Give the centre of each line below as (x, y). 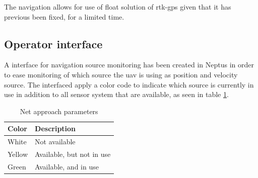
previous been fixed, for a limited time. (64, 16)
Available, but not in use (73, 154)
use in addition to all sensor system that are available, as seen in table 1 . (116, 94)
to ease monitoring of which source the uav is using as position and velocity (121, 74)
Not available (55, 142)
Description (55, 128)
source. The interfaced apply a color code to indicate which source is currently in (129, 84)
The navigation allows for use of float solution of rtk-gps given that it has (118, 7)
